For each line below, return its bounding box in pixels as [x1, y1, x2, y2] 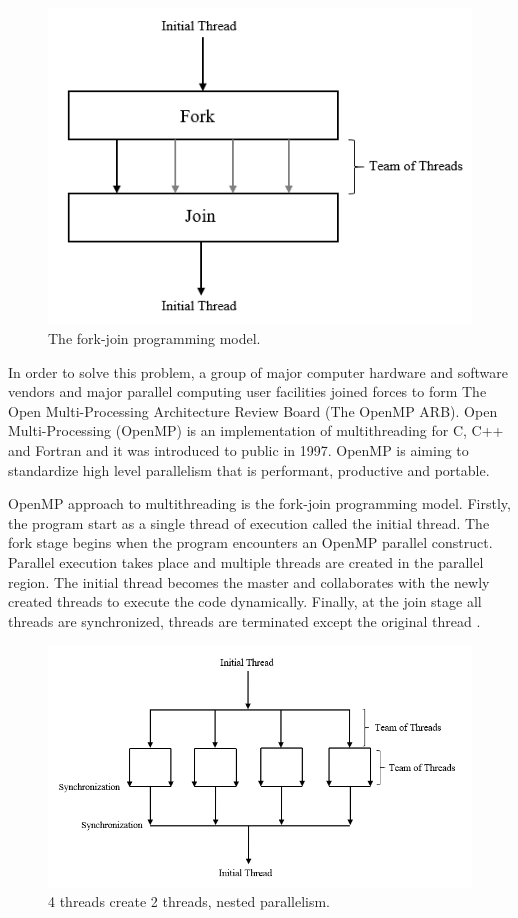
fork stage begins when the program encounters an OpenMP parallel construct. [8, 532, 493, 553]
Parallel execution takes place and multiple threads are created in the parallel [8, 552, 484, 573]
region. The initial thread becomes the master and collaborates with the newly [8, 571, 490, 592]
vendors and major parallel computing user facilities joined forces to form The [8, 381, 487, 402]
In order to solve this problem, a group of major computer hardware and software [8, 361, 508, 382]
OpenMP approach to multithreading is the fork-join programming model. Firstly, [8, 493, 511, 514]
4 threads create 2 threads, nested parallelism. [48, 891, 331, 912]
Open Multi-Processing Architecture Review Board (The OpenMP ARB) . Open [8, 400, 498, 421]
